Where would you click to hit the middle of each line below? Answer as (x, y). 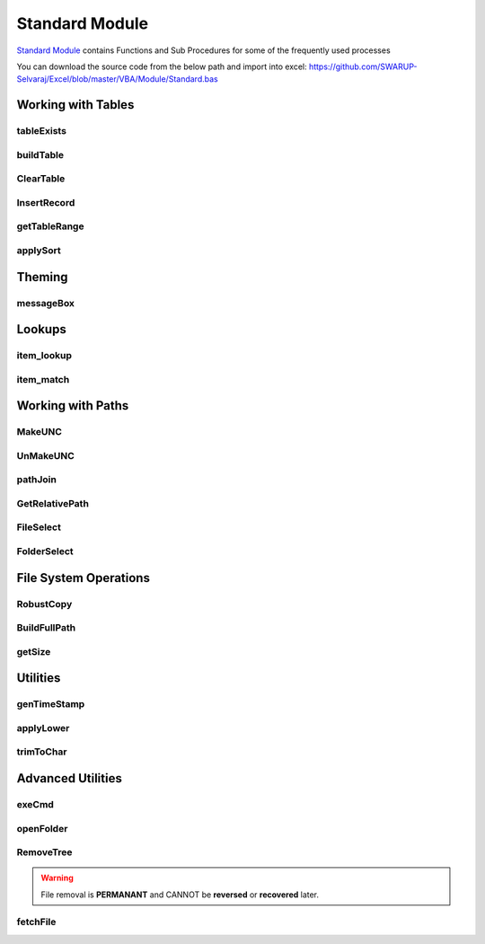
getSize (34, 651)
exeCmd (35, 805)
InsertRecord (46, 202)
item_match (43, 379)
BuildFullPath (46, 628)
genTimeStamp (51, 704)
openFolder (42, 828)
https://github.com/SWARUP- (363, 66)
